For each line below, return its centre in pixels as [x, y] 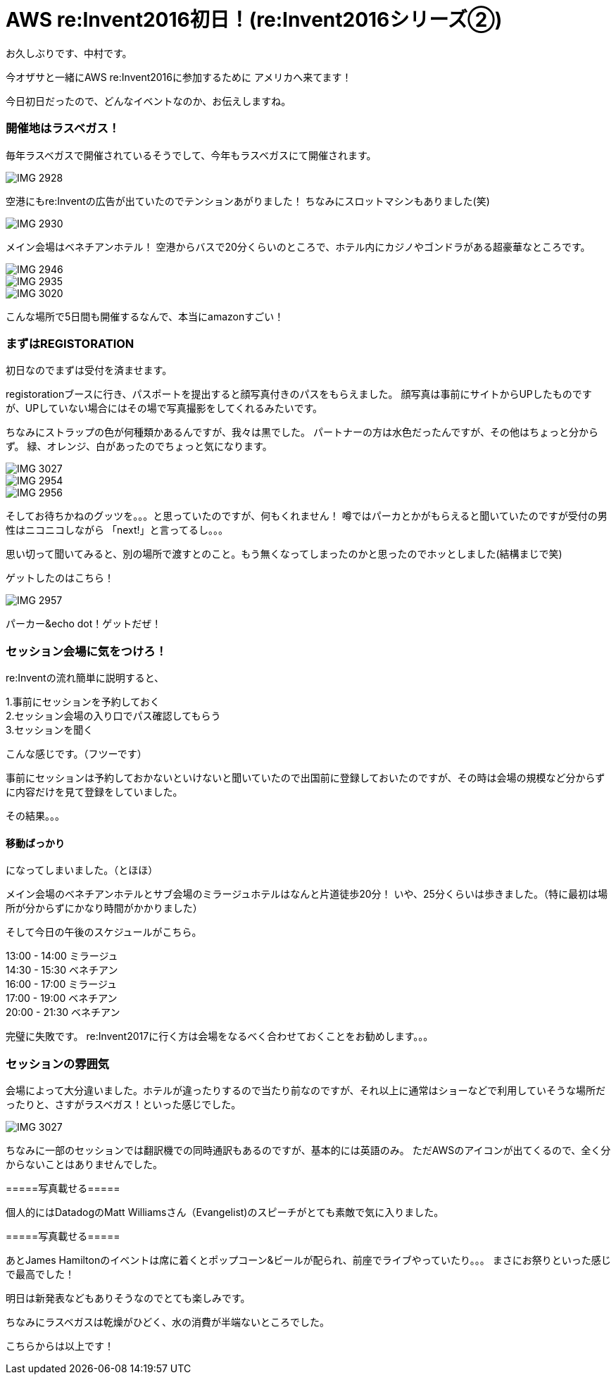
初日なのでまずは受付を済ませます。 [89, 370]
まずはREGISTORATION [70, 343]
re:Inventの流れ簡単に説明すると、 [85, 678]
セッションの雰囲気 [58, 1064]
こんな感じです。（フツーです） [76, 754]
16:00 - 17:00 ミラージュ [61, 984]
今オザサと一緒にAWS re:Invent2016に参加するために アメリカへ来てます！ [179, 77]
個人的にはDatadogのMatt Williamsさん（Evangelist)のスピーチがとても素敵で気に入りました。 [225, 1212]
